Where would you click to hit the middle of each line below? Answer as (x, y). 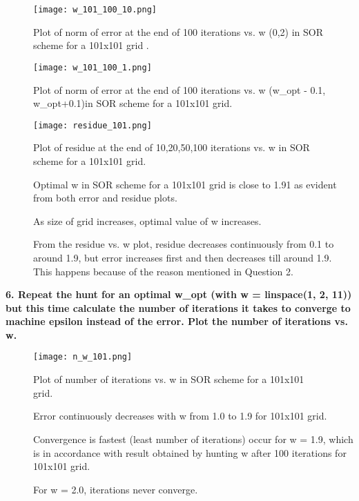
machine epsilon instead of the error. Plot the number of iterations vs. (177, 321)
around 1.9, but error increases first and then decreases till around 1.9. (183, 257)
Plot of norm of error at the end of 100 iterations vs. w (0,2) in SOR (178, 31)
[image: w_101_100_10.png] (95, 10)
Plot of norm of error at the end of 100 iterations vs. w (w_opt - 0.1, (179, 89)
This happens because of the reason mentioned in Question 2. (163, 271)
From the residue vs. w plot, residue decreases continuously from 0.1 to (184, 244)
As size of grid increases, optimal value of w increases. (147, 220)
